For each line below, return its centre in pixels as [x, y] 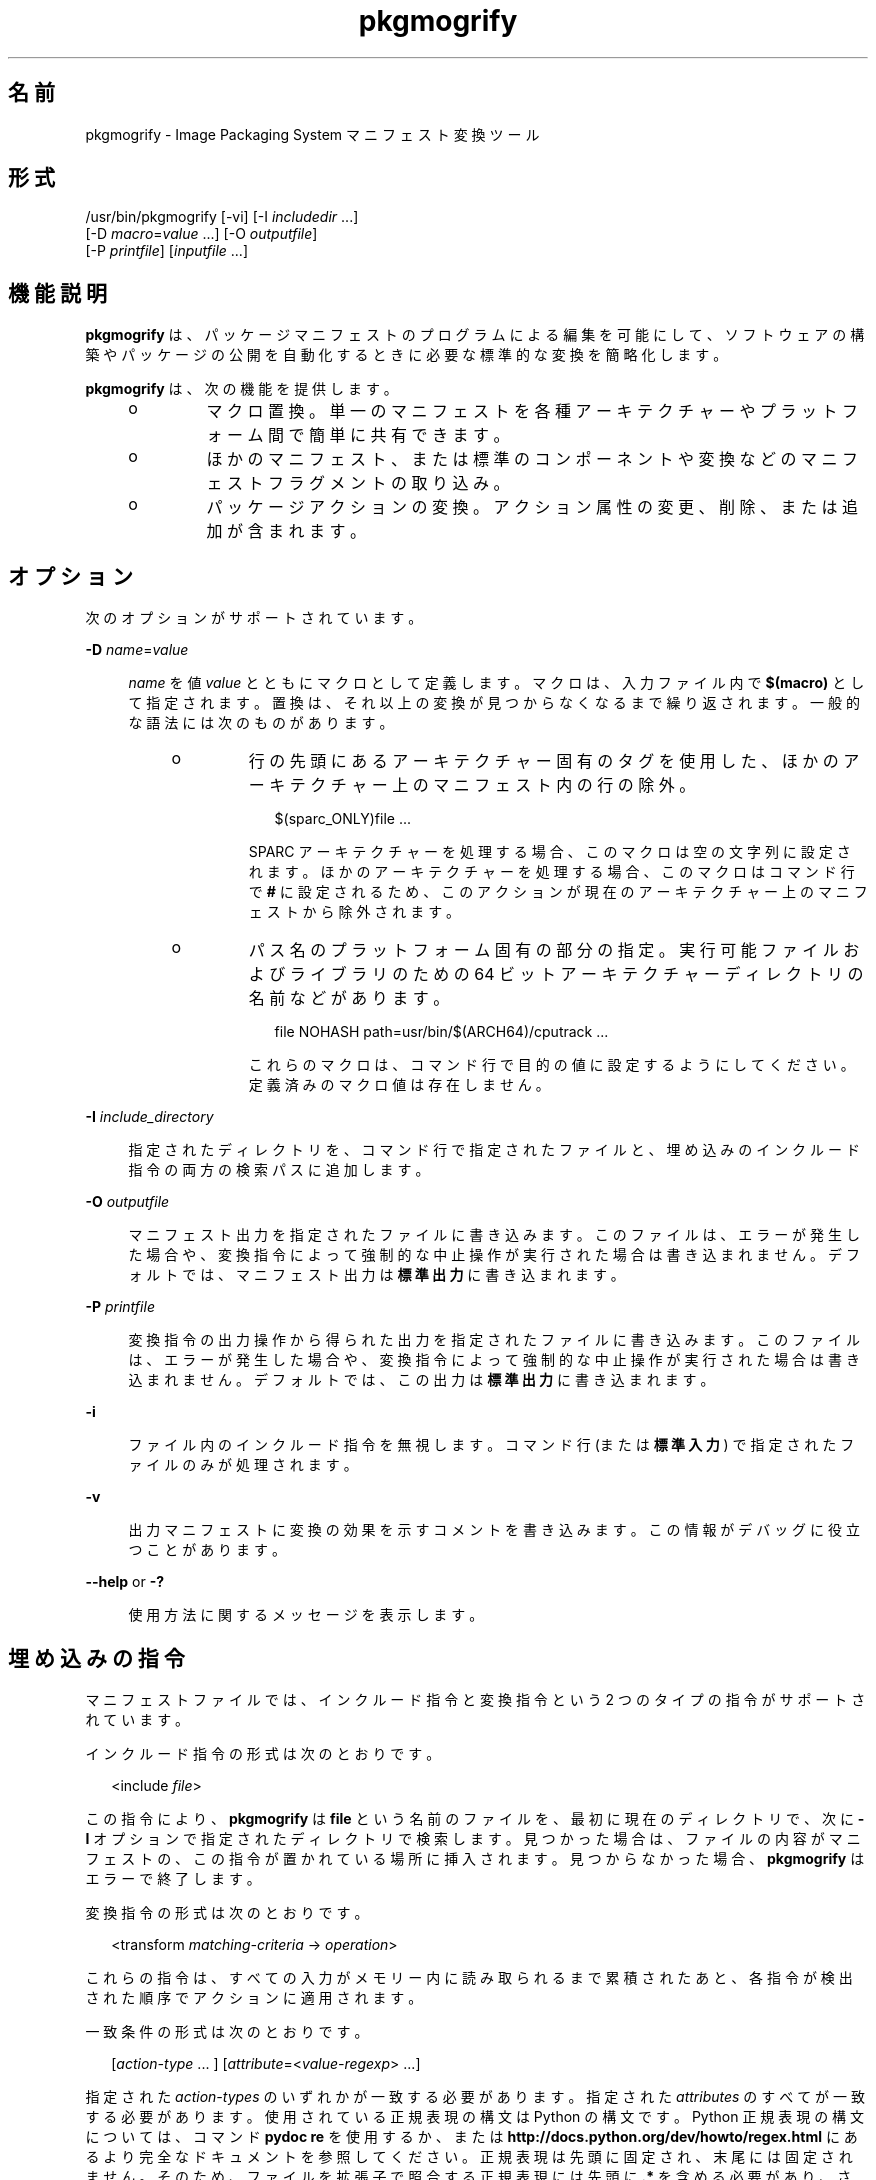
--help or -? [125, 1582]
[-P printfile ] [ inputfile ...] [167, 251]
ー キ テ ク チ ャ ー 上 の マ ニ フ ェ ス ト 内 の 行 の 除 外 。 [472, 785]
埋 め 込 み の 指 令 [96, 1658]
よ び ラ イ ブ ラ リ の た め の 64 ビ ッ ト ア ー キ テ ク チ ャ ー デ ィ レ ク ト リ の [556, 974]
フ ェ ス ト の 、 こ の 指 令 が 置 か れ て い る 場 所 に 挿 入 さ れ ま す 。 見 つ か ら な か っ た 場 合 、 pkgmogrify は [475, 1858]
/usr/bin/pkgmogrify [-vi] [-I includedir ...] [222, 217]
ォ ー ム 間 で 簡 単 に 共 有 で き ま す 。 [358, 435]
